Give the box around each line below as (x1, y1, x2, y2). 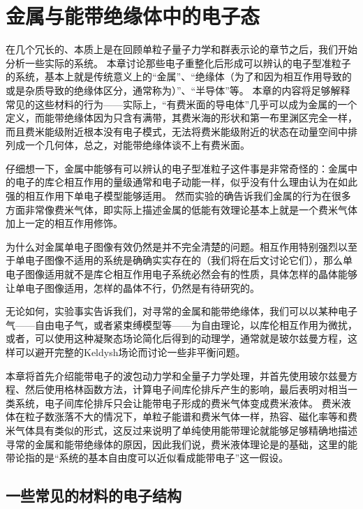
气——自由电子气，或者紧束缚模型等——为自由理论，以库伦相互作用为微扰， (6, 317, 357, 332)
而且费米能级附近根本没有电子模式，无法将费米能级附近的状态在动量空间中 (6, 124, 348, 138)
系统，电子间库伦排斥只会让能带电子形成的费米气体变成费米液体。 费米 (15, 395, 341, 410)
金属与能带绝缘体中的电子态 (6, 1, 260, 30)
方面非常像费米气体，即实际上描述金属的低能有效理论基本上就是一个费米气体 (6, 202, 357, 216)
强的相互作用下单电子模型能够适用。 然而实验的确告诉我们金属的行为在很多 (6, 189, 351, 203)
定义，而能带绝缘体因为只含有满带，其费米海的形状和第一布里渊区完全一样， (6, 110, 357, 125)
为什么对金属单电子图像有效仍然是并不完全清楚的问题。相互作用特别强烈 (6, 239, 338, 253)
